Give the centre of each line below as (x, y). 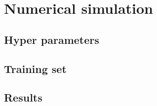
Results (23, 97)
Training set (35, 68)
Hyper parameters (52, 39)
